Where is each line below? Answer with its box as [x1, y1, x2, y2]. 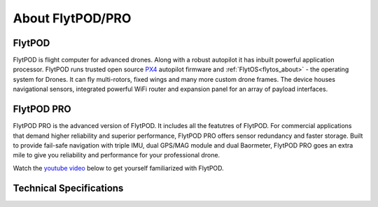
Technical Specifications [13, 182, 124, 194]
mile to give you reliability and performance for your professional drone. [13, 151, 220, 159]
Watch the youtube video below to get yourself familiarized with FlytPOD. [13, 164, 224, 172]
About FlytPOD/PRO [13, 10, 132, 26]
